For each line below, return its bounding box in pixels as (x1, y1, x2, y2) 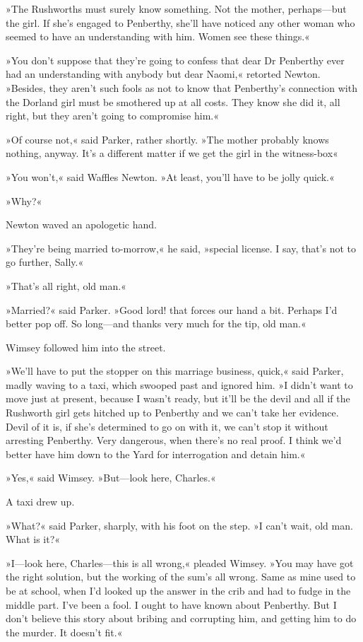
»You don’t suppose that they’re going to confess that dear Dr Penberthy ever (6, 52, 345, 67)
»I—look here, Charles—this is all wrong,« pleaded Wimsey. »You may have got (6, 555, 354, 570)
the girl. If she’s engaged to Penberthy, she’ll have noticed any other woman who (6, 15, 355, 30)
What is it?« (6, 532, 61, 547)
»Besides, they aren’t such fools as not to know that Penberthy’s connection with (6, 80, 357, 95)
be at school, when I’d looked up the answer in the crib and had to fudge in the (6, 583, 351, 597)
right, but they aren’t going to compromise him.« (6, 108, 219, 123)
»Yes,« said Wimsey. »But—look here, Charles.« (6, 470, 216, 485)
